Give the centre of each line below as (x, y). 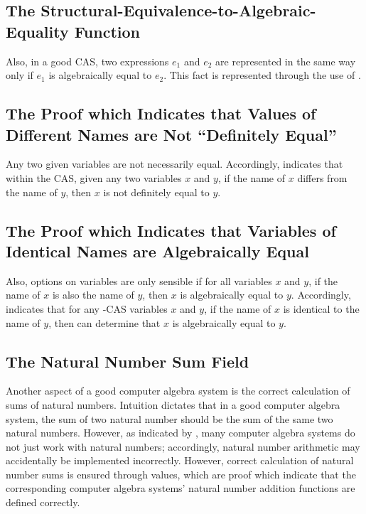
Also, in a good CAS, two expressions (87, 61)
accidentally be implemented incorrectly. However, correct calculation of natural (180, 460)
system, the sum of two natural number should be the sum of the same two (169, 418)
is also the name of (93, 295)
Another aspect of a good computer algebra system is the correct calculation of (178, 391)
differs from (322, 177)
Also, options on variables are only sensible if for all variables (139, 280)
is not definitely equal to (156, 192)
